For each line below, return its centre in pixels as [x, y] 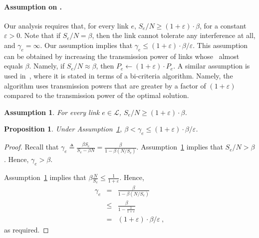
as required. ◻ [26, 230]
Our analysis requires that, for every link [66, 25]
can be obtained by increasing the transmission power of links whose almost [122, 56]
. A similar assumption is [212, 66]
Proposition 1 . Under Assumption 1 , [63, 129]
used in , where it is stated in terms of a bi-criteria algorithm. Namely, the [119, 75]
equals [13, 66]
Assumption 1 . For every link [52, 112]
